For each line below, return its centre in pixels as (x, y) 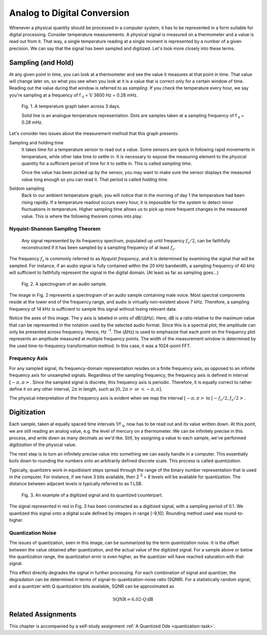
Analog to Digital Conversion (69, 13)
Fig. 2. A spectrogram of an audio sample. (64, 284)
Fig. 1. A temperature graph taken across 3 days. (71, 106)
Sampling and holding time (36, 142)
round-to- (234, 513)
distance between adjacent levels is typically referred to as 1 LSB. (76, 484)
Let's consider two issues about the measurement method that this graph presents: (94, 134)
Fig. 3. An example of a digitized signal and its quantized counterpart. (92, 495)
